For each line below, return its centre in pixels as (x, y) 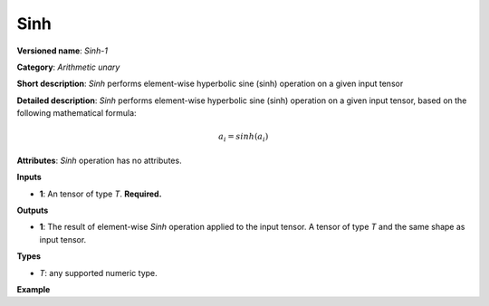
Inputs (29, 177)
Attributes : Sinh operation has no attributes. (99, 160)
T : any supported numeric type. (98, 273)
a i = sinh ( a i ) (244, 138)
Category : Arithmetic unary (68, 67)
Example (34, 289)
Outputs (33, 210)
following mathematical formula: (77, 113)
